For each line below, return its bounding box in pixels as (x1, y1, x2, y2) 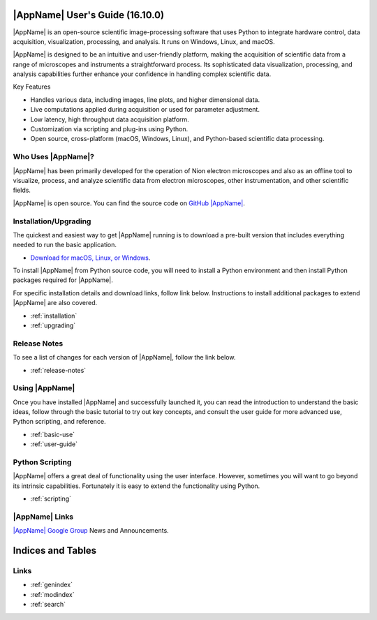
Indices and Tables (13, 545, 97, 556)
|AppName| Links (13, 512, 74, 522)
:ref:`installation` (30, 311, 77, 320)
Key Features (13, 82, 51, 91)
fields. (13, 186, 31, 195)
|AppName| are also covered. (13, 299, 98, 307)
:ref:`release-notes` (30, 366, 87, 374)
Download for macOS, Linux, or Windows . (30, 253, 151, 262)
